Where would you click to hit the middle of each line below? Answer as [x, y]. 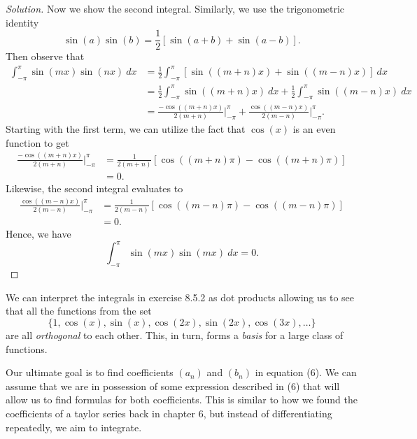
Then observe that [45, 56]
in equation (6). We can [306, 372]
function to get [37, 142]
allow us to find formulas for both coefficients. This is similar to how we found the [182, 400]
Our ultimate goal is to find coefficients [90, 372]
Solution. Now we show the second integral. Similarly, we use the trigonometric [175, 8]
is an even [314, 129]
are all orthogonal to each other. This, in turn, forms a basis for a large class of [175, 334]
